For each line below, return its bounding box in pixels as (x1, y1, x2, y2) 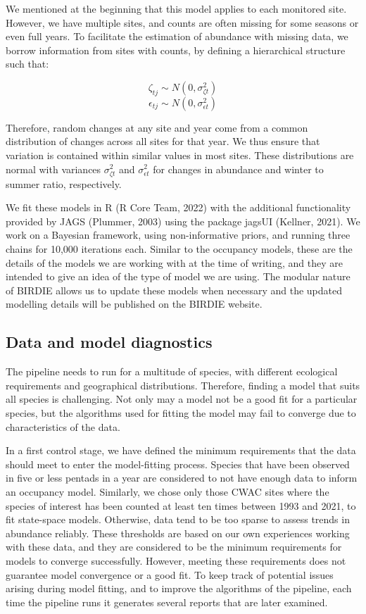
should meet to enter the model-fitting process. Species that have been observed (6, 456, 350, 471)
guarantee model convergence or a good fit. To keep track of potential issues (6, 567, 334, 582)
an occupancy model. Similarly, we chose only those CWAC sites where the (6, 484, 329, 499)
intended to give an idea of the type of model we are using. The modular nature (6, 269, 351, 284)
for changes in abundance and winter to (153, 161, 324, 176)
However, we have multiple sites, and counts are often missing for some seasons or (6, 15, 359, 30)
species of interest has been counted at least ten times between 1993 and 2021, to (6, 498, 356, 513)
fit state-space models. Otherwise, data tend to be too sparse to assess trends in (6, 512, 350, 527)
